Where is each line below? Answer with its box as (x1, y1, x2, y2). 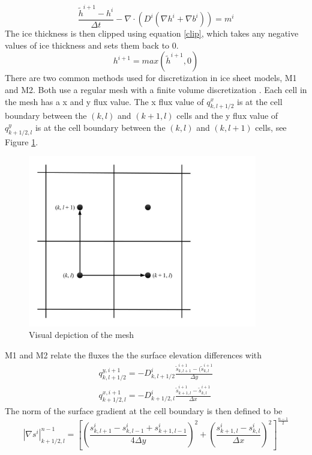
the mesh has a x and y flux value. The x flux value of (5, 95, 204, 107)
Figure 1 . (5, 135, 38, 148)
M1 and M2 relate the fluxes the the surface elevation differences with (5, 348, 262, 361)
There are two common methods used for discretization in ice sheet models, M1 (5, 71, 297, 84)
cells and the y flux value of (176, 109, 278, 122)
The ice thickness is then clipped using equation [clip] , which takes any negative (5, 27, 299, 40)
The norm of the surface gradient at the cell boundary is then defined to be (5, 404, 283, 417)
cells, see (255, 121, 287, 133)
